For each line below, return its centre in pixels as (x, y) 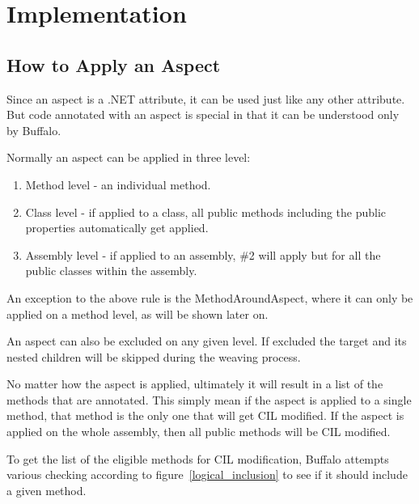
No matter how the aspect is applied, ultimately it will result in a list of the (195, 384)
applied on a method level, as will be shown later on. (138, 313)
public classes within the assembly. (111, 271)
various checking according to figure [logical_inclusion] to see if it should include (207, 474)
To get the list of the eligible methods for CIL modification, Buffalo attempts (198, 458)
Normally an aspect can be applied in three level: (129, 157)
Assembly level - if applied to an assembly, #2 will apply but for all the (203, 254)
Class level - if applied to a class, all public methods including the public (206, 212)
